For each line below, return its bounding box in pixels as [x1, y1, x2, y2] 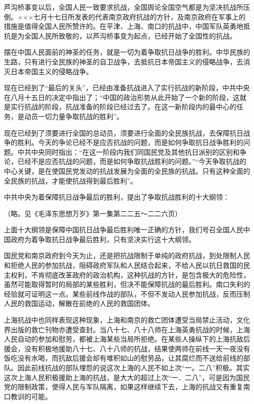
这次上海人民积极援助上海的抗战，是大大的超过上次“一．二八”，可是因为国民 [4, 372, 250, 382]
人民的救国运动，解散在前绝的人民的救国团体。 [4, 298, 154, 308]
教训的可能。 [10, 391, 52, 401]
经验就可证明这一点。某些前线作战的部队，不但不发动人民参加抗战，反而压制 [4, 288, 250, 299]
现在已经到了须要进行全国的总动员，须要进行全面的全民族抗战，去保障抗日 [4, 127, 243, 138]
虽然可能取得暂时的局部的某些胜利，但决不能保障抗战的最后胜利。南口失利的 [4, 279, 250, 289]
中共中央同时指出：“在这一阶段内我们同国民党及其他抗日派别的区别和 [17, 146, 240, 157]
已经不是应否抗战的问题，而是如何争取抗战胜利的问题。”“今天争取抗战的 [17, 156, 247, 166]
